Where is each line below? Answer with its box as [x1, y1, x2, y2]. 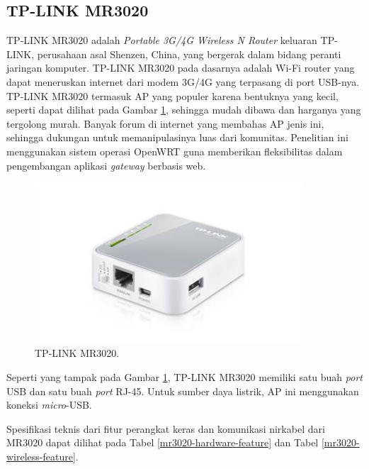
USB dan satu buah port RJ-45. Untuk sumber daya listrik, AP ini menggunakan [6, 383, 359, 398]
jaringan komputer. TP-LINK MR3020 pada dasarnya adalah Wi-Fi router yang [6, 60, 355, 75]
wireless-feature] [6, 449, 76, 464]
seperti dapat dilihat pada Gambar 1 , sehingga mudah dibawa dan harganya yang [6, 102, 361, 117]
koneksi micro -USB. [6, 397, 92, 412]
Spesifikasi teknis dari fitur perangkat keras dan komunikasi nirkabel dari [6, 421, 325, 436]
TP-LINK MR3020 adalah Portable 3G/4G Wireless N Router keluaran [6, 33, 317, 48]
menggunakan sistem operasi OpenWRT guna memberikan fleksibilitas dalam [6, 143, 343, 158]
